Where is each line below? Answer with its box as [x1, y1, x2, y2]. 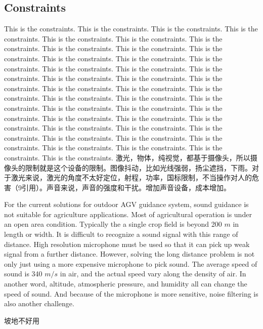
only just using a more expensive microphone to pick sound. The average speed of [4, 258, 257, 269]
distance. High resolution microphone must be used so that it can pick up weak [4, 238, 250, 249]
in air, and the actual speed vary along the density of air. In [60, 268, 246, 279]
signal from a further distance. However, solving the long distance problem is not [4, 249, 255, 259]
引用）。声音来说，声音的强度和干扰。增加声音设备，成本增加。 [21, 182, 231, 192]
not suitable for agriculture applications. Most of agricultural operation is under [4, 209, 252, 219]
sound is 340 [4, 268, 42, 279]
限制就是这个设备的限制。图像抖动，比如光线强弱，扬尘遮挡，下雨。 [25, 162, 252, 173]
